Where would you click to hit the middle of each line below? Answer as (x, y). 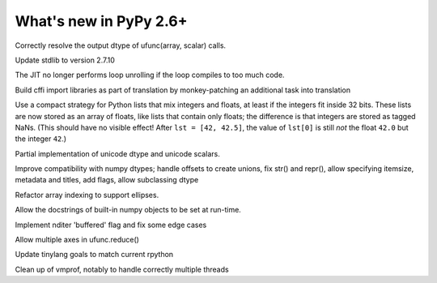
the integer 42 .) (41, 139)
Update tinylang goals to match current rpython (94, 255)
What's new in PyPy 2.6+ (101, 21)
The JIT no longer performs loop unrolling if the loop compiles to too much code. (150, 75)
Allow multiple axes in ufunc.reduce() (77, 240)
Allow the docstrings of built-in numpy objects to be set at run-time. (128, 210)
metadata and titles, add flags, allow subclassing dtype (107, 180)
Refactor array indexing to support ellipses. (87, 195)
